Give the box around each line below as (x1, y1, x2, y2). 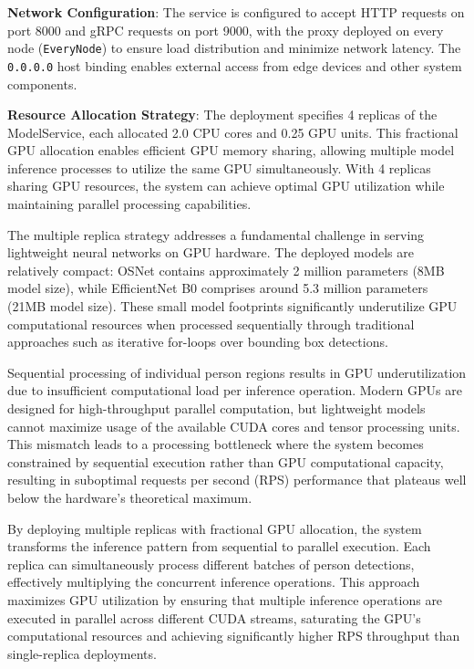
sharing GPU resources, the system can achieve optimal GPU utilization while (7, 176, 445, 195)
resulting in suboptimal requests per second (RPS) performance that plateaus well (7, 470, 467, 489)
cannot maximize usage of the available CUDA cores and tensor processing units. (7, 416, 460, 435)
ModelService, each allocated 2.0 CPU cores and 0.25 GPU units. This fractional (7, 122, 459, 141)
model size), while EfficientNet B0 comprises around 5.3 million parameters (7, 278, 428, 298)
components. (7, 74, 77, 93)
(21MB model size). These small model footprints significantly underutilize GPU (7, 297, 458, 316)
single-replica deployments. (7, 643, 157, 663)
